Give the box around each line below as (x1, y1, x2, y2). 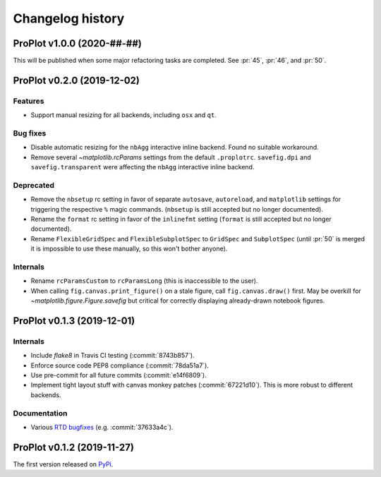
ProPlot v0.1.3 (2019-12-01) (13, 315, 135, 327)
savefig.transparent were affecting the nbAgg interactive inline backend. (30, 163, 255, 171)
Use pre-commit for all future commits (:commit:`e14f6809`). (30, 371, 207, 380)
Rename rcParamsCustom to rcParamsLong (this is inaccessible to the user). (30, 277, 258, 285)
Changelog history (13, 11, 125, 26)
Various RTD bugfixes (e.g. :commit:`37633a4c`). (30, 423, 174, 432)
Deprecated (13, 180, 55, 190)
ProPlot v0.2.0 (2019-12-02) (13, 74, 140, 86)
